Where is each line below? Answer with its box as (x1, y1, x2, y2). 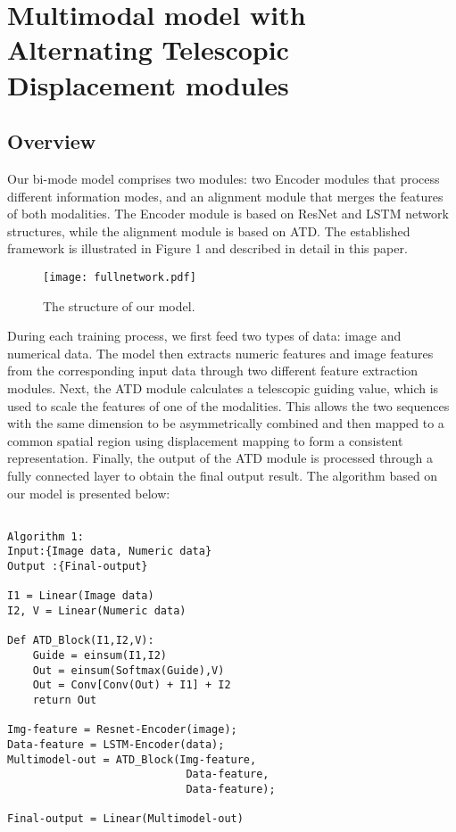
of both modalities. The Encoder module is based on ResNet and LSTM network (7, 204, 449, 223)
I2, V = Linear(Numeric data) (7, 605, 187, 618)
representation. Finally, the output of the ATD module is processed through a (7, 449, 433, 467)
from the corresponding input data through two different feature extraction (7, 361, 419, 380)
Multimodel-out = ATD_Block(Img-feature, (7, 753, 257, 766)
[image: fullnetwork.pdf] (43, 270, 196, 284)
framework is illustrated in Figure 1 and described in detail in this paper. (7, 239, 408, 258)
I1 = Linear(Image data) (7, 589, 154, 603)
